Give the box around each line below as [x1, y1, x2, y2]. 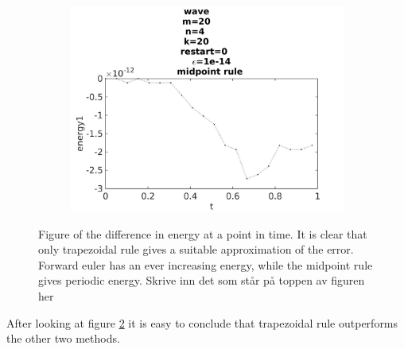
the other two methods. [6, 330, 120, 347]
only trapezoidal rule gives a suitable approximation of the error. [38, 241, 354, 258]
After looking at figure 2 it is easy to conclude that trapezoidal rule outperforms [6, 314, 398, 331]
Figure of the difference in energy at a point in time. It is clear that [38, 225, 367, 242]
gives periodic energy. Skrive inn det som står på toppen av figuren [38, 272, 365, 289]
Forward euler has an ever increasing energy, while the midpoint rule [38, 256, 373, 273]
